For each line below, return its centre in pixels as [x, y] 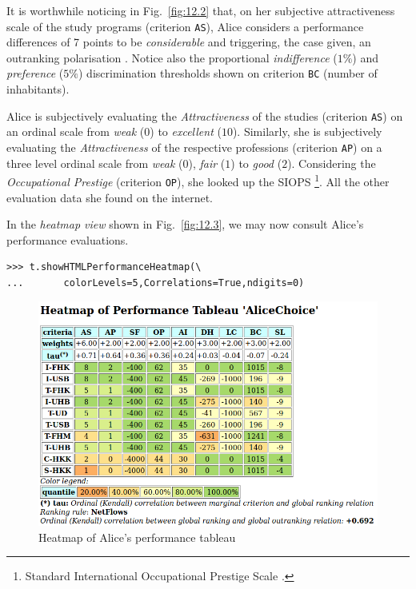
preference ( [35, 73]
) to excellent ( [186, 131]
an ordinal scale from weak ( [76, 131]
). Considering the [332, 163]
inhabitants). [38, 89]
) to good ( [256, 163]
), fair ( [207, 163]
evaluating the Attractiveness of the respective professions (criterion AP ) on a [194, 147]
